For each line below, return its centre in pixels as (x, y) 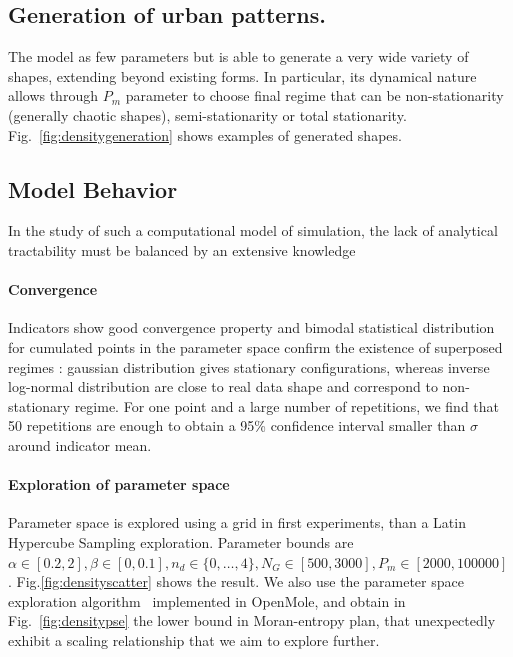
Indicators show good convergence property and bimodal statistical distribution (251, 327)
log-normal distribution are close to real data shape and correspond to (223, 386)
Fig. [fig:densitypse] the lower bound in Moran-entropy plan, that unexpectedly (252, 620)
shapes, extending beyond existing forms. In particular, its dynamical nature (242, 75)
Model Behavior (93, 188)
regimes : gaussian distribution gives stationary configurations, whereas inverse (249, 366)
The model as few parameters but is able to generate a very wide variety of (238, 56)
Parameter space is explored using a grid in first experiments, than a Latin (237, 522)
